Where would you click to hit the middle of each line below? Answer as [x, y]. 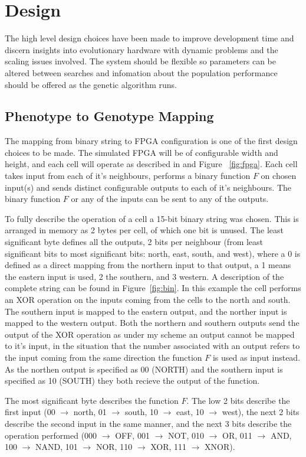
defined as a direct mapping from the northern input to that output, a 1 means [148, 265]
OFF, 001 [132, 435]
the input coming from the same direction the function [103, 357]
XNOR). [220, 447]
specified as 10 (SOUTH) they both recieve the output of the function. [132, 381]
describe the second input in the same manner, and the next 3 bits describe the [148, 423]
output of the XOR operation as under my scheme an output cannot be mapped [150, 334]
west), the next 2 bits [261, 412]
